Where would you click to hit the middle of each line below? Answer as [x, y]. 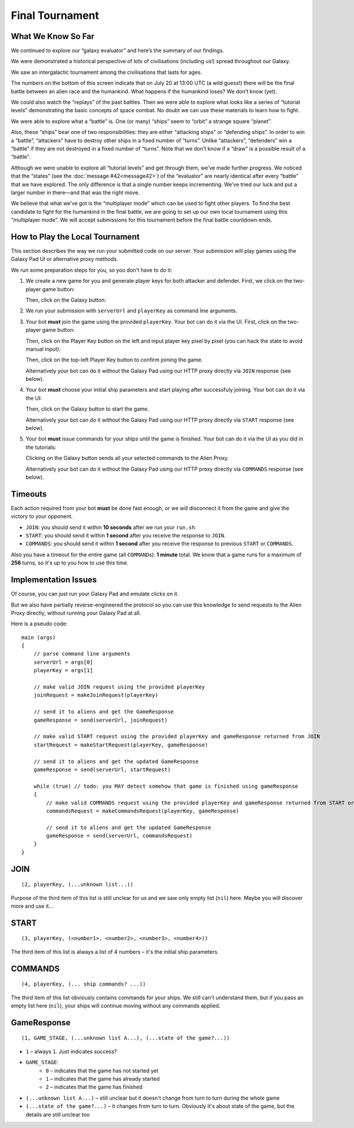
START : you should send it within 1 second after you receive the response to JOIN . [126, 536]
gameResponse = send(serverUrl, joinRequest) [101, 720]
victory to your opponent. [42, 516]
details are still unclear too [58, 1114]
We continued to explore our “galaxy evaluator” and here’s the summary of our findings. [117, 51]
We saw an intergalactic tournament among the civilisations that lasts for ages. [106, 72]
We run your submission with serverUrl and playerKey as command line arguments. [132, 311]
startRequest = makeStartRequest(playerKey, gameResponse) [121, 745]
